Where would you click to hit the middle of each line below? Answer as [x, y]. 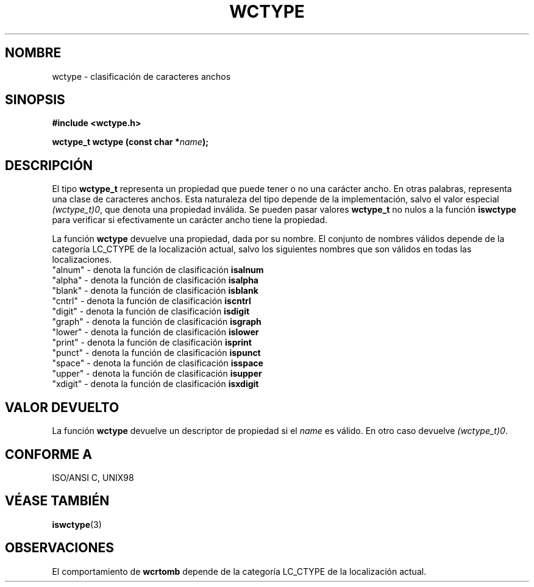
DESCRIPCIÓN [49, 165]
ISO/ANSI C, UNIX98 [93, 477]
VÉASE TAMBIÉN [57, 501]
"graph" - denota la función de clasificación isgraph [157, 322]
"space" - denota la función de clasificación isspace [158, 363]
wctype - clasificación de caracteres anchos [141, 76]
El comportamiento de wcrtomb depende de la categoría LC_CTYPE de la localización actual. [239, 571]
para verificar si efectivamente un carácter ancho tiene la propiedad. [190, 220]
